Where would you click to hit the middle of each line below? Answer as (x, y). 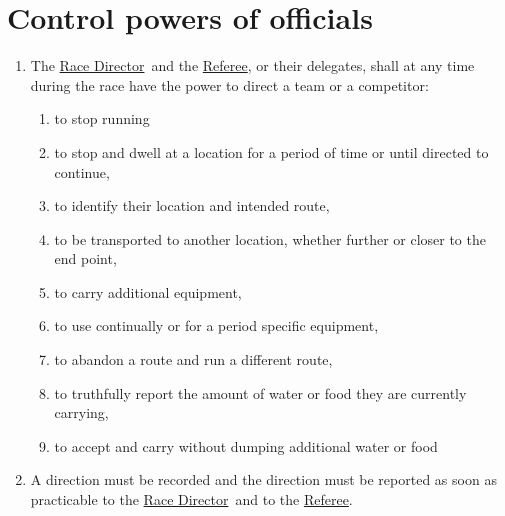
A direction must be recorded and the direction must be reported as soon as (263, 479)
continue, (82, 171)
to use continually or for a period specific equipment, (216, 325)
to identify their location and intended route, (192, 205)
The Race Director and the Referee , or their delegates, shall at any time (252, 65)
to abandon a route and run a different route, (193, 359)
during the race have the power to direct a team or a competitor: (229, 84)
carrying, (81, 412)
